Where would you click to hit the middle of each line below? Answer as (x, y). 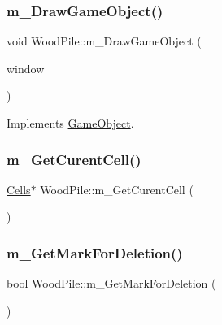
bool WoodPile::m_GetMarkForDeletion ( (111, 283)
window (26, 68)
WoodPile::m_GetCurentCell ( (117, 189)
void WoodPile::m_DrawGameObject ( (104, 41)
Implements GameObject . (70, 123)
